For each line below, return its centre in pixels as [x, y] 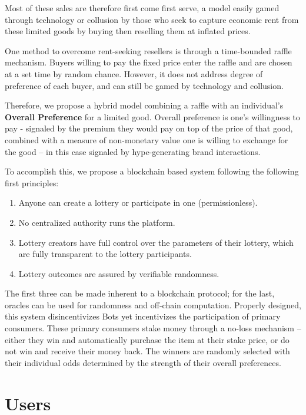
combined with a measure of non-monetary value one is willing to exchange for [147, 139]
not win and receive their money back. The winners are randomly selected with [147, 351]
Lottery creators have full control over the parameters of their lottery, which [156, 242]
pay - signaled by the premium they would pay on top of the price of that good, [149, 128]
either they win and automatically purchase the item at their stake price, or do [147, 339]
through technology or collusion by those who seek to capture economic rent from [152, 19]
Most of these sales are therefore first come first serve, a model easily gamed [142, 8]
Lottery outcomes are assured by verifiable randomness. [119, 273]
